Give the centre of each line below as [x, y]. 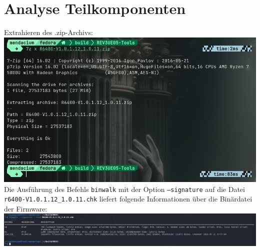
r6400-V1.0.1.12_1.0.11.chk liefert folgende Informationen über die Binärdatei [128, 199]
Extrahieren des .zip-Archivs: [48, 32]
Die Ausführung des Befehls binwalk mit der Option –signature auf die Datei [124, 189]
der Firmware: [26, 208]
